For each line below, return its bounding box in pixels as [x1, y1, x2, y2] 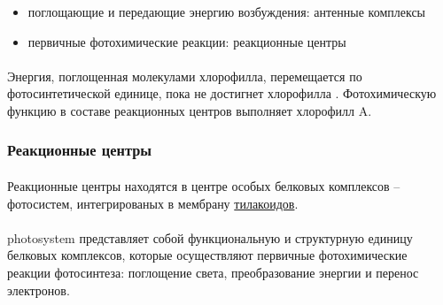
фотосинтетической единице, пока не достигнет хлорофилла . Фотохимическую [7, 84, 437, 103]
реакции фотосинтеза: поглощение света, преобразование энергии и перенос [7, 263, 419, 281]
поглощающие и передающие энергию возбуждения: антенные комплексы [27, 3, 426, 20]
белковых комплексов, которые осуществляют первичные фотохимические [7, 246, 408, 264]
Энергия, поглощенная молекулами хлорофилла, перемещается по [7, 66, 362, 85]
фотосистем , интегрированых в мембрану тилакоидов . [7, 194, 299, 212]
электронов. [7, 280, 70, 299]
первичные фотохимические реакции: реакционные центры [27, 32, 346, 50]
